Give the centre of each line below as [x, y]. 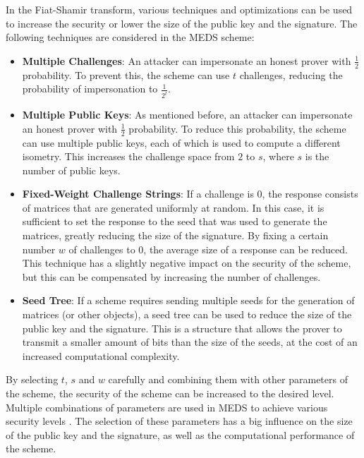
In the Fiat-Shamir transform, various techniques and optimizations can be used [179, 9]
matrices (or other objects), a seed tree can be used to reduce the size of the [187, 314]
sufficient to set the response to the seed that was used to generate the [175, 221]
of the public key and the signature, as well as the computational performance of [180, 434]
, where [278, 156]
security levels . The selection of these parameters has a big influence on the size [179, 421]
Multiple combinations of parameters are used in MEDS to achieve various [167, 407]
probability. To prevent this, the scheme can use [126, 74]
